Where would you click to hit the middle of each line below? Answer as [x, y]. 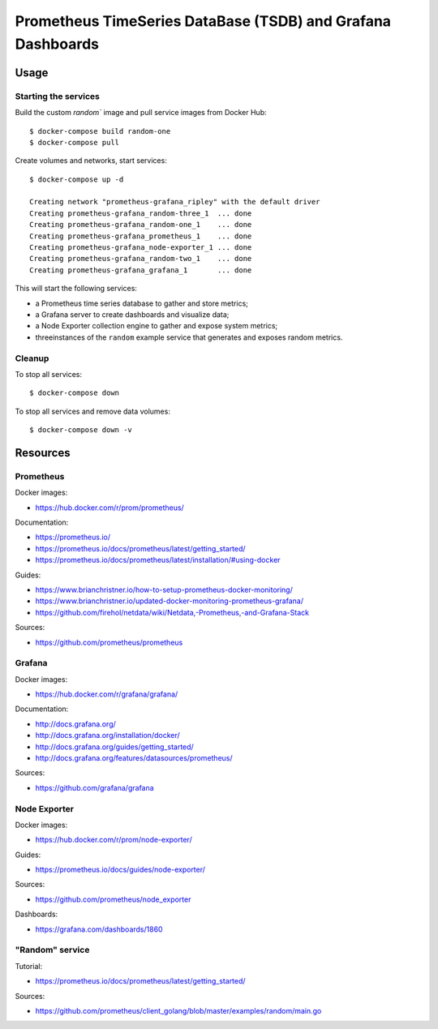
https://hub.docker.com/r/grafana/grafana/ [107, 694]
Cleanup [32, 358]
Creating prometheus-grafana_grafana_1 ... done [141, 270]
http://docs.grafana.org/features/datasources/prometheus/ [134, 758]
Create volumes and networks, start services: [91, 161]
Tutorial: [29, 966]
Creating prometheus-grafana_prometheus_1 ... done [141, 236]
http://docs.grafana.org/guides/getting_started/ [114, 747]
